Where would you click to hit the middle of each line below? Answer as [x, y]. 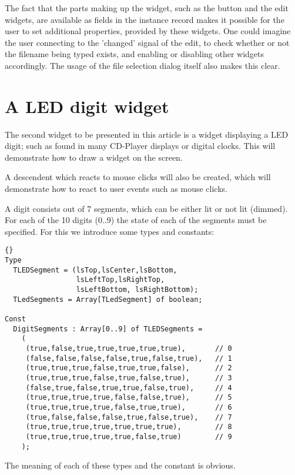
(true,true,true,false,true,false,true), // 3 [129, 378]
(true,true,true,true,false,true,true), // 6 [129, 407]
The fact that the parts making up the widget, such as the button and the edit [147, 8]
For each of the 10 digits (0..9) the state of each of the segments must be [136, 220]
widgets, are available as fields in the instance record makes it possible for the [145, 19]
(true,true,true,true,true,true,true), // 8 [129, 427]
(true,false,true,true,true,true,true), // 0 [129, 348]
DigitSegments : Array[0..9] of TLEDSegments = [108, 329]
